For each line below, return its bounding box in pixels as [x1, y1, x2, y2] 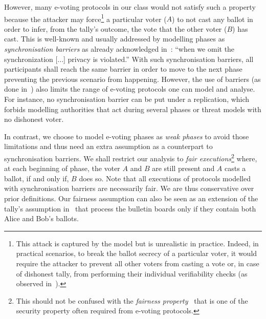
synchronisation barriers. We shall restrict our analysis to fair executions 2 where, [4, 151, 257, 163]
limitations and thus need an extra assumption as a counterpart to [4, 141, 213, 152]
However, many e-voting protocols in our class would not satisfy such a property [4, 2, 256, 12]
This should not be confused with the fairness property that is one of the [16, 295, 248, 306]
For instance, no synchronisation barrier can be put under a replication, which [4, 94, 250, 104]
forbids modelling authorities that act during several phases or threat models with [4, 103, 261, 114]
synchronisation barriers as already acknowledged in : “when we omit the [4, 44, 235, 54]
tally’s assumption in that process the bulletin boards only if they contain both [4, 203, 256, 214]
